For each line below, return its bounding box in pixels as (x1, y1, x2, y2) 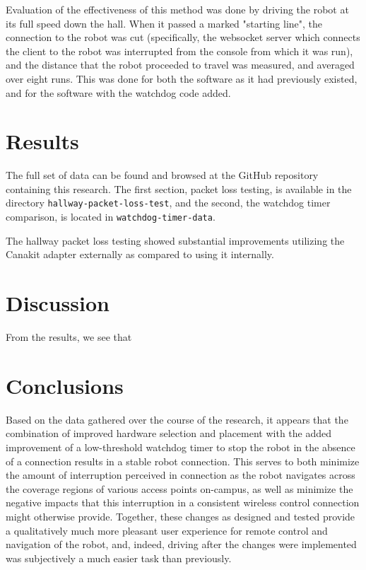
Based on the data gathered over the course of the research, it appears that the (6, 412, 348, 426)
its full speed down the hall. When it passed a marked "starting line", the (6, 16, 323, 30)
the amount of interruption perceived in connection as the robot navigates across (6, 467, 355, 482)
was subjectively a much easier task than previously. (6, 550, 232, 565)
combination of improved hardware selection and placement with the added (6, 426, 332, 441)
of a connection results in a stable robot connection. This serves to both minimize (6, 453, 360, 468)
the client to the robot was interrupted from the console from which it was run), (6, 43, 353, 58)
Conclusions (6, 371, 124, 400)
